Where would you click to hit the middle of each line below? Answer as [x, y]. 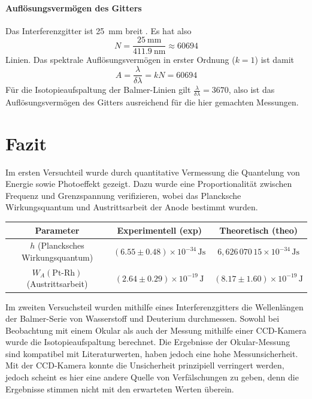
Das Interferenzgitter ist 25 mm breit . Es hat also [99, 30]
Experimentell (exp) [159, 230]
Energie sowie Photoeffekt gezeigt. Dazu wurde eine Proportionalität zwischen [149, 184]
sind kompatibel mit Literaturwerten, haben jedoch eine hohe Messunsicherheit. [152, 353]
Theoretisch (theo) [259, 230]
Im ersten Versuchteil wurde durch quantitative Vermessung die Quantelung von [153, 172]
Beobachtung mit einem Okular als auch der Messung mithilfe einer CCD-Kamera [156, 330]
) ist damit [275, 60]
